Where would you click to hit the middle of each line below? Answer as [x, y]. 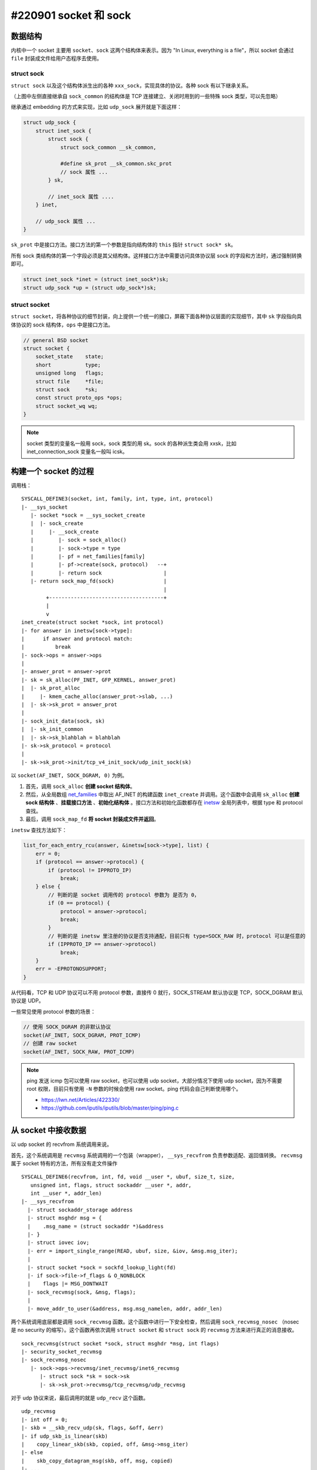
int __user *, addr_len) [66, 1193]
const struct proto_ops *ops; [79, 398]
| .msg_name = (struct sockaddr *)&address [95, 1226]
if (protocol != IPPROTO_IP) [90, 870]
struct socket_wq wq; [67, 406]
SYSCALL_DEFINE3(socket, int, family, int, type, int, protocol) [117, 499]
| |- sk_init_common [52, 729]
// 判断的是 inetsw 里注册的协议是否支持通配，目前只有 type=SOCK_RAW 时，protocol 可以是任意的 [177, 936]
